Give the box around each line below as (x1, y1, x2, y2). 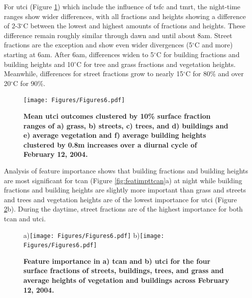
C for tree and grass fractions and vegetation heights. (76, 59, 236, 69)
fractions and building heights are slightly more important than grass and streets (4, 185, 246, 195)
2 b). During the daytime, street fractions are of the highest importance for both (4, 204, 243, 214)
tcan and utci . (4, 213, 46, 223)
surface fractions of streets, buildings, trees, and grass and (23, 265, 224, 276)
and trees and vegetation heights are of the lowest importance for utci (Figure (4, 194, 237, 204)
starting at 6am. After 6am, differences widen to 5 (4, 49, 154, 59)
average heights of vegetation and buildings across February (23, 275, 230, 285)
